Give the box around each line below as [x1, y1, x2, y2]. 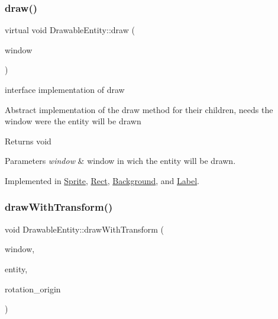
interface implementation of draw [5, 83, 125, 95]
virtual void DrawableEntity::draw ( [5, 24, 135, 36]
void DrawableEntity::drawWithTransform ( [5, 223, 164, 235]
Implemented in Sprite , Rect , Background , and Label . [5, 174, 199, 186]
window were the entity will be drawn [5, 115, 141, 127]
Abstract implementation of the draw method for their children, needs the [5, 103, 273, 115]
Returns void [5, 134, 51, 147]
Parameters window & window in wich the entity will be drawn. [5, 154, 236, 167]
